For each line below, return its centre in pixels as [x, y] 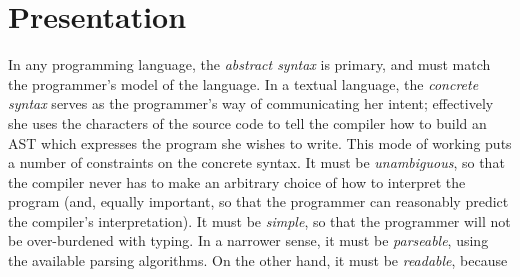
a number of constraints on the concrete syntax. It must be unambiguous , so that [256, 162]
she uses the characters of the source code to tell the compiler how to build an [247, 122]
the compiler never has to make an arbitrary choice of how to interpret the [237, 181]
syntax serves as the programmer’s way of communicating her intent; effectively [251, 103]
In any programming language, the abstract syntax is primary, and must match [249, 64]
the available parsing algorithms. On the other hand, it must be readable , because [258, 260]
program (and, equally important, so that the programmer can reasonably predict [258, 201]
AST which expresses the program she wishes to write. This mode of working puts [260, 142]
